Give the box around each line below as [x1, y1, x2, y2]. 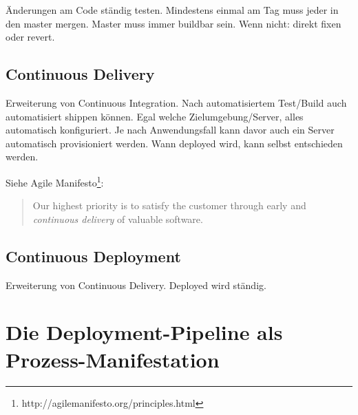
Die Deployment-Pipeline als [6, 318, 283, 346]
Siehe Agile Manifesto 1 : [6, 173, 104, 189]
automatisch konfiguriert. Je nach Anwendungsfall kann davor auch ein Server [6, 123, 335, 137]
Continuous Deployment [6, 245, 181, 266]
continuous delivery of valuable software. [32, 211, 203, 226]
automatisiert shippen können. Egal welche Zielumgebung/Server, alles [6, 109, 304, 123]
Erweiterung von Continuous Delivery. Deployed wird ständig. [6, 277, 266, 292]
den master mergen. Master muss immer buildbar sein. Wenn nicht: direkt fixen [6, 16, 341, 30]
